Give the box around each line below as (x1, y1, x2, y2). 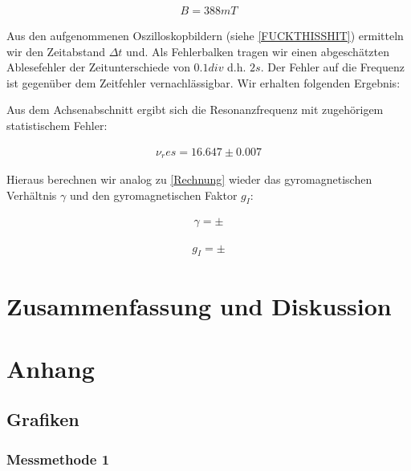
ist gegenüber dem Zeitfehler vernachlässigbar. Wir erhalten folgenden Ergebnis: (6, 74, 401, 91)
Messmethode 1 (6, 449, 110, 469)
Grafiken (6, 407, 79, 432)
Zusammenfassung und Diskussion (6, 289, 392, 322)
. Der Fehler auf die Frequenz (260, 59, 405, 75)
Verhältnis (6, 186, 57, 203)
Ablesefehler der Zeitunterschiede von (6, 59, 190, 75)
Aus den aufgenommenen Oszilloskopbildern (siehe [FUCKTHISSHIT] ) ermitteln (6, 27, 404, 44)
